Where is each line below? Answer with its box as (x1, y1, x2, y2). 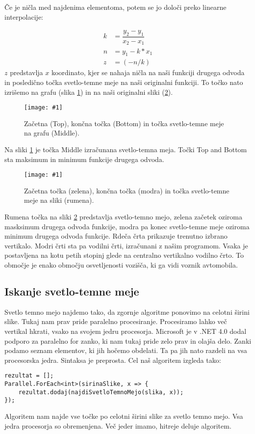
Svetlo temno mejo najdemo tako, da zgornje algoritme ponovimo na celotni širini (4, 306, 250, 317)
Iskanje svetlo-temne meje (4, 283, 139, 298)
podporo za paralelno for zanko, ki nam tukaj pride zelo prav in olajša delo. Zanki (4, 335, 252, 346)
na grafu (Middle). (24, 128, 79, 138)
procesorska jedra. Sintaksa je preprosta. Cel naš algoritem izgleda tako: (4, 354, 221, 365)
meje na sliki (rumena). (24, 195, 94, 205)
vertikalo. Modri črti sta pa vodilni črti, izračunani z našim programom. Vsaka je (4, 240, 248, 250)
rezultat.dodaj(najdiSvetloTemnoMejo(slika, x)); (18, 388, 184, 396)
